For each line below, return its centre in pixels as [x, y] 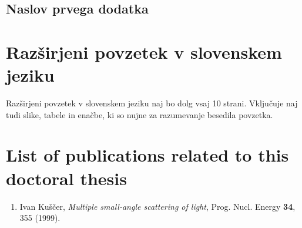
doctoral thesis [66, 178]
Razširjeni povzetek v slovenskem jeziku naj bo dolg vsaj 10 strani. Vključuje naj [152, 103]
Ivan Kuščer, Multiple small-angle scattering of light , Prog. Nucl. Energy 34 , [157, 206]
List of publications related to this [147, 155]
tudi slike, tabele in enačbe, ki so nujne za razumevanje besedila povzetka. [140, 114]
